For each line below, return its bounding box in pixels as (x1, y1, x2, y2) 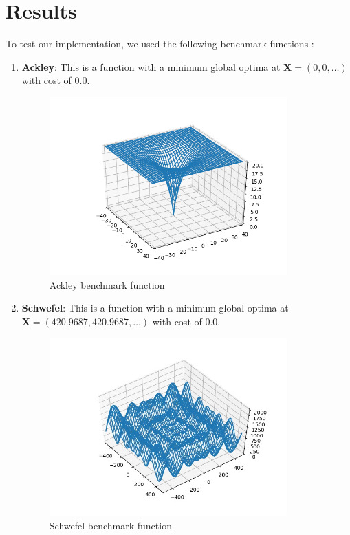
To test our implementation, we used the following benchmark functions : (6, 36, 314, 51)
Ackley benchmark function (49, 277, 165, 292)
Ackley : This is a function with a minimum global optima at (21, 59, 281, 74)
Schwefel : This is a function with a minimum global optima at (21, 301, 289, 315)
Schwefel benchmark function (49, 518, 172, 533)
